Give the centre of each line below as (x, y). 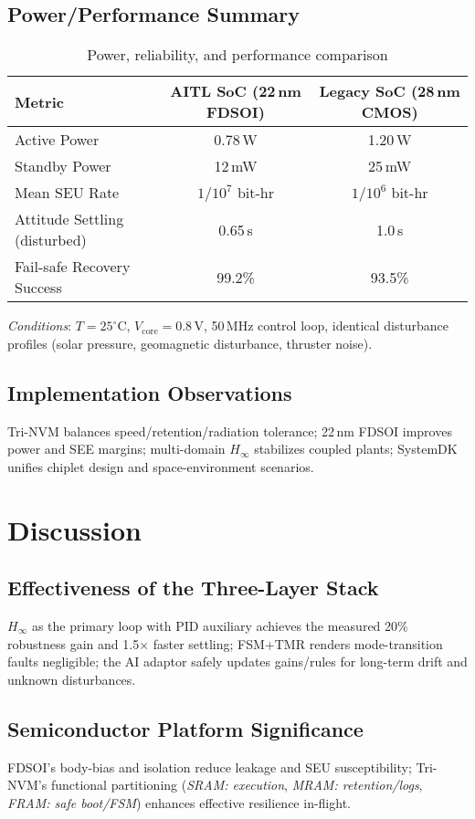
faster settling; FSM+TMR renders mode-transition (298, 643)
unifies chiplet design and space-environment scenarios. (161, 466)
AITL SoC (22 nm (236, 91)
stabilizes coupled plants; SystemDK (356, 449)
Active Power (57, 140)
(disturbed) (51, 240)
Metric (39, 101)
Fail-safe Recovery (73, 267)
